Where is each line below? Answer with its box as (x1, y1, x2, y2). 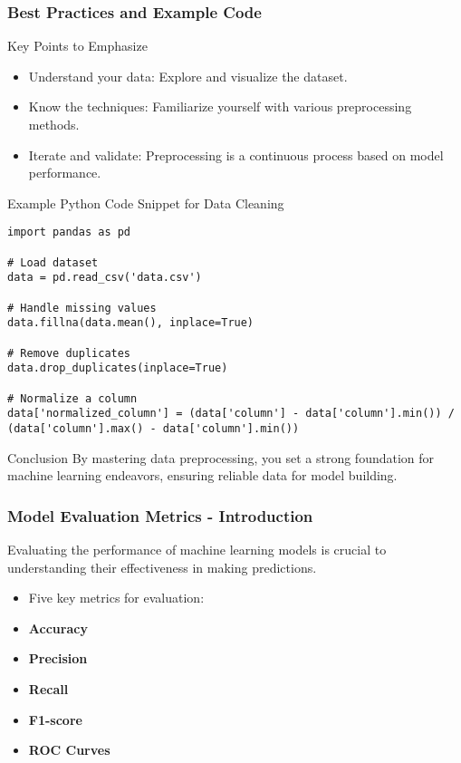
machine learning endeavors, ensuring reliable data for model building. (7, 466, 398, 485)
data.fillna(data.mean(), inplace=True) (7, 316, 255, 330)
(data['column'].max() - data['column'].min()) (7, 421, 300, 435)
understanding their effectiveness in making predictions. (7, 557, 317, 576)
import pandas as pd (7, 226, 131, 239)
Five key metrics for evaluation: (28, 588, 205, 607)
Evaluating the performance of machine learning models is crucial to (7, 539, 387, 558)
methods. (28, 115, 80, 133)
